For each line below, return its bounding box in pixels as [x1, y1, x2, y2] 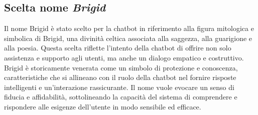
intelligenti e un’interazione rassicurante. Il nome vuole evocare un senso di [4, 81, 234, 92]
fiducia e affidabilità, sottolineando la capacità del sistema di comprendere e [4, 91, 237, 102]
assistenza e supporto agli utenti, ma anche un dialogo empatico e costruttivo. [4, 52, 244, 62]
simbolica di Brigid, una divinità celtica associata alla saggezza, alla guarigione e [4, 32, 252, 43]
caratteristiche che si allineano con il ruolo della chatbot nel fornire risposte [4, 72, 236, 82]
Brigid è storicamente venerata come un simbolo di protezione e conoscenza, [4, 62, 238, 72]
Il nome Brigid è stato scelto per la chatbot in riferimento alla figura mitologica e [4, 23, 254, 33]
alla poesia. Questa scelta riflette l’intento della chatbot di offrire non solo [4, 42, 231, 53]
